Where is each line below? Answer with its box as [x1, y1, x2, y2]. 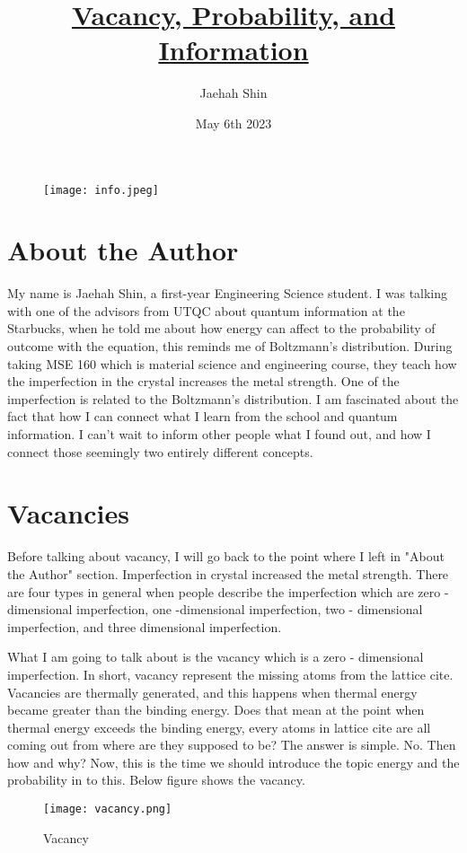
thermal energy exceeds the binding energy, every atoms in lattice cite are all [7, 717, 431, 736]
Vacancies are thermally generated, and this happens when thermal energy [7, 682, 418, 701]
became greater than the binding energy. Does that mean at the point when [7, 700, 425, 719]
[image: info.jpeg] [43, 183, 159, 197]
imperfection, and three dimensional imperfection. [7, 617, 282, 636]
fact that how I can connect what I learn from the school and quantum [7, 407, 398, 426]
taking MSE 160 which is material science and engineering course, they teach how [7, 354, 457, 373]
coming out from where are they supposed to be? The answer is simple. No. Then [7, 735, 456, 754]
